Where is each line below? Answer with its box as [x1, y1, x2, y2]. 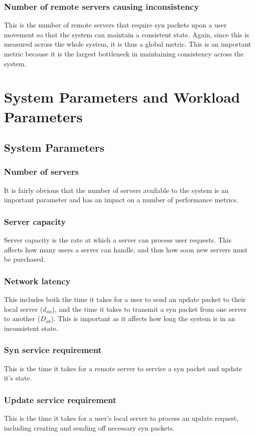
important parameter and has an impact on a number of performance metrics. [4, 194, 238, 205]
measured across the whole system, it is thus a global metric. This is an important [4, 39, 252, 49]
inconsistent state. [4, 323, 58, 333]
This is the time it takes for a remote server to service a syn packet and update [4, 363, 242, 373]
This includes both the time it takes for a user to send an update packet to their [4, 294, 246, 304]
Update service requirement [4, 393, 117, 406]
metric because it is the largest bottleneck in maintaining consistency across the [4, 49, 244, 58]
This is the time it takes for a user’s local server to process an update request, [4, 413, 239, 423]
